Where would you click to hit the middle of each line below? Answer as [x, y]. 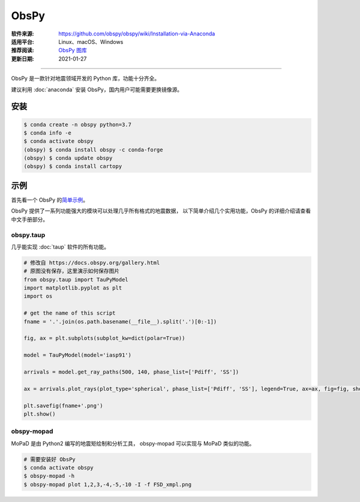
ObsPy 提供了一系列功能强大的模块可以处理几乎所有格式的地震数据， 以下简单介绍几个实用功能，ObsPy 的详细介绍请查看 [161, 211]
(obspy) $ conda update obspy [68, 158]
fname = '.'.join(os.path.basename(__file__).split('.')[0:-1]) [120, 322]
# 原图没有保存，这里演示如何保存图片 [72, 271]
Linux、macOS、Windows [91, 41]
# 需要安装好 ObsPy [50, 459]
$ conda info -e [48, 133]
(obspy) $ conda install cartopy [73, 166]
